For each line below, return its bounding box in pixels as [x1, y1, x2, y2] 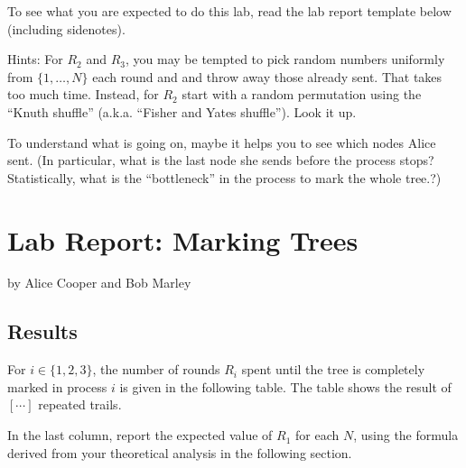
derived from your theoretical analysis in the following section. [7, 443, 352, 462]
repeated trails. [38, 395, 122, 414]
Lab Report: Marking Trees [7, 221, 359, 258]
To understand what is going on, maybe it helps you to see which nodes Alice [7, 133, 436, 151]
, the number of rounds [92, 360, 220, 379]
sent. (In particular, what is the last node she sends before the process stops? [7, 151, 434, 170]
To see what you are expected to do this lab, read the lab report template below [7, 2, 452, 20]
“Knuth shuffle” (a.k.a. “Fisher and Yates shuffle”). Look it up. [7, 102, 357, 121]
